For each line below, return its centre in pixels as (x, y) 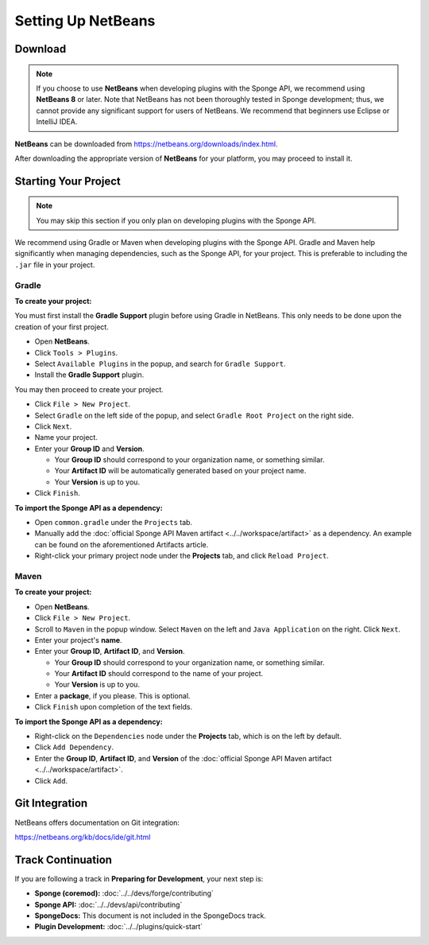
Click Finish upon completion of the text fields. (114, 707)
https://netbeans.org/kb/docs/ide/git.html (83, 837)
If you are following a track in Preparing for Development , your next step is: (139, 878)
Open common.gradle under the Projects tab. (114, 523)
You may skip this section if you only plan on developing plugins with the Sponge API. (176, 220)
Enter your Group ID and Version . (89, 449)
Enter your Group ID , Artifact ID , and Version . (110, 651)
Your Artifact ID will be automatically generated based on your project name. (180, 471)
